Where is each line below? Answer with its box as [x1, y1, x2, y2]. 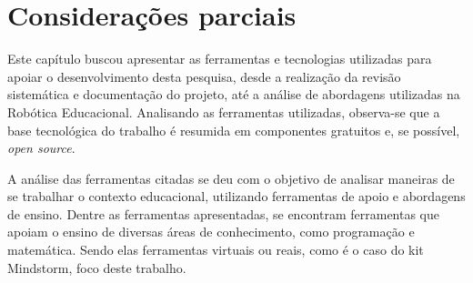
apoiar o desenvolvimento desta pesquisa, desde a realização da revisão [7, 66, 401, 86]
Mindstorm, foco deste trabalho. [7, 258, 186, 277]
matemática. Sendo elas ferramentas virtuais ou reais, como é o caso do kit [7, 240, 424, 259]
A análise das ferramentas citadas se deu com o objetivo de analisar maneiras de [7, 168, 455, 187]
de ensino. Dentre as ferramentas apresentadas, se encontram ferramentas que [7, 204, 440, 223]
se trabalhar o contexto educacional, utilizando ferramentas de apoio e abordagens [7, 187, 466, 206]
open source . [7, 138, 75, 157]
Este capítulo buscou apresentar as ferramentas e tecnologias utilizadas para [7, 49, 432, 68]
